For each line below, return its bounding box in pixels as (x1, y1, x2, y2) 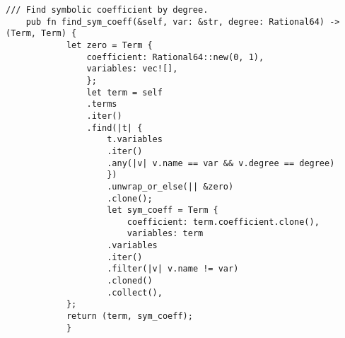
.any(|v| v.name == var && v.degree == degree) (107, 158, 335, 168)
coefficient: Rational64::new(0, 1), (86, 52, 264, 62)
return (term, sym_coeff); (66, 311, 193, 322)
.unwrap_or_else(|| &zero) (107, 181, 234, 192)
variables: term (127, 228, 204, 239)
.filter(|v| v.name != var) (107, 264, 239, 274)
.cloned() (107, 276, 153, 286)
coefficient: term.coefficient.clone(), (127, 216, 320, 227)
